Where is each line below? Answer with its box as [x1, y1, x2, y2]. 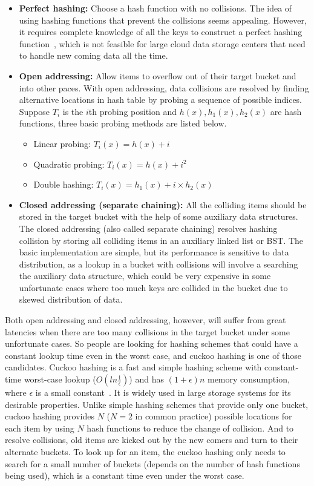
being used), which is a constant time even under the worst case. [5, 469, 244, 482]
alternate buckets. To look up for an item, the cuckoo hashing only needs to [5, 445, 286, 458]
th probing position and [88, 105, 177, 117]
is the [62, 105, 83, 117]
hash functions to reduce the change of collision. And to [87, 421, 294, 434]
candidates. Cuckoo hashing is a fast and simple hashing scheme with [5, 361, 262, 373]
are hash [270, 105, 302, 117]
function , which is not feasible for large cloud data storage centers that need [19, 37, 306, 50]
